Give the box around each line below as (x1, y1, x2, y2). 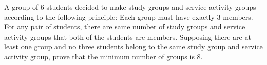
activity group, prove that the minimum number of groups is (4, 51, 195, 61)
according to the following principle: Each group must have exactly (4, 11, 215, 22)
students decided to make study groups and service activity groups (46, 2, 256, 12)
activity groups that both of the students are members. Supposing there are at (4, 31, 251, 42)
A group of (4, 2, 39, 12)
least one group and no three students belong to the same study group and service (4, 41, 263, 52)
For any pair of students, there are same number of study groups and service (4, 21, 245, 32)
